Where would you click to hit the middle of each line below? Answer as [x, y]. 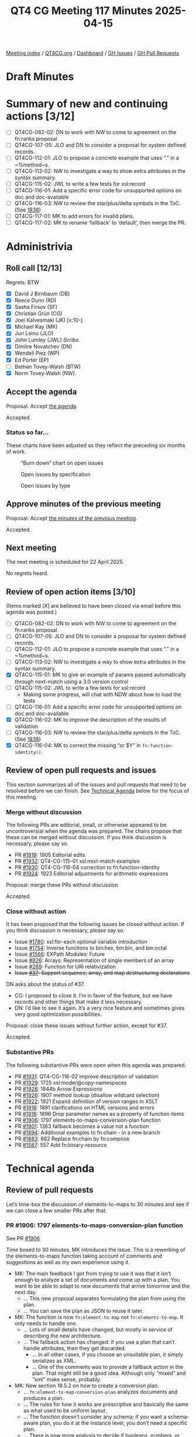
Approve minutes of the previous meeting [83, 504]
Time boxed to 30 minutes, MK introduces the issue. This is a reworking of [96, 1249]
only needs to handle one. [46, 1323]
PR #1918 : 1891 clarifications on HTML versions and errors [85, 1107]
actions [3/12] [40, 116]
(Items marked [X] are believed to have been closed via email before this [94, 606]
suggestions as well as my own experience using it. [68, 1262]
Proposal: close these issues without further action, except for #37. [87, 1026]
